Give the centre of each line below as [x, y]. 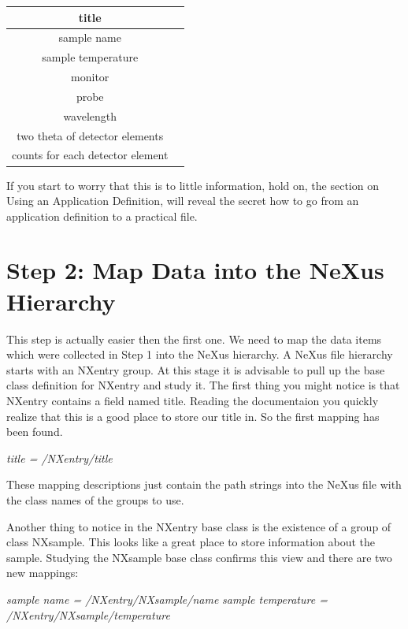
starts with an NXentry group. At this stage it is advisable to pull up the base [196, 369]
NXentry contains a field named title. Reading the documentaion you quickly [193, 400]
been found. [35, 432]
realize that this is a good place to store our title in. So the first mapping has [193, 416]
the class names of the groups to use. [95, 499]
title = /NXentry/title [59, 458]
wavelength [90, 115]
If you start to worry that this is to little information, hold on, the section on [193, 185]
